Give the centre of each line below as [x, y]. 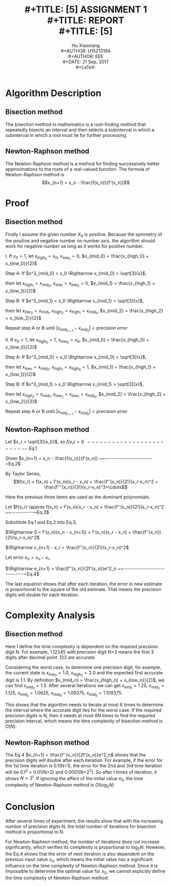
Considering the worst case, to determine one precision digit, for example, [83, 667]
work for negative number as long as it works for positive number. [75, 246]
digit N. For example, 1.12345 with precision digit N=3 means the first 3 [80, 652]
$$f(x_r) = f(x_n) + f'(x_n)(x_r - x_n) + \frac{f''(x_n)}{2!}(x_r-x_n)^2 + [86, 482]
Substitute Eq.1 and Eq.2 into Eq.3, [41, 522]
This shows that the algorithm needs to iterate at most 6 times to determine [84, 705]
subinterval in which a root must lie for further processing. [66, 135]
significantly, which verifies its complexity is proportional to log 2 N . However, [86, 848]
